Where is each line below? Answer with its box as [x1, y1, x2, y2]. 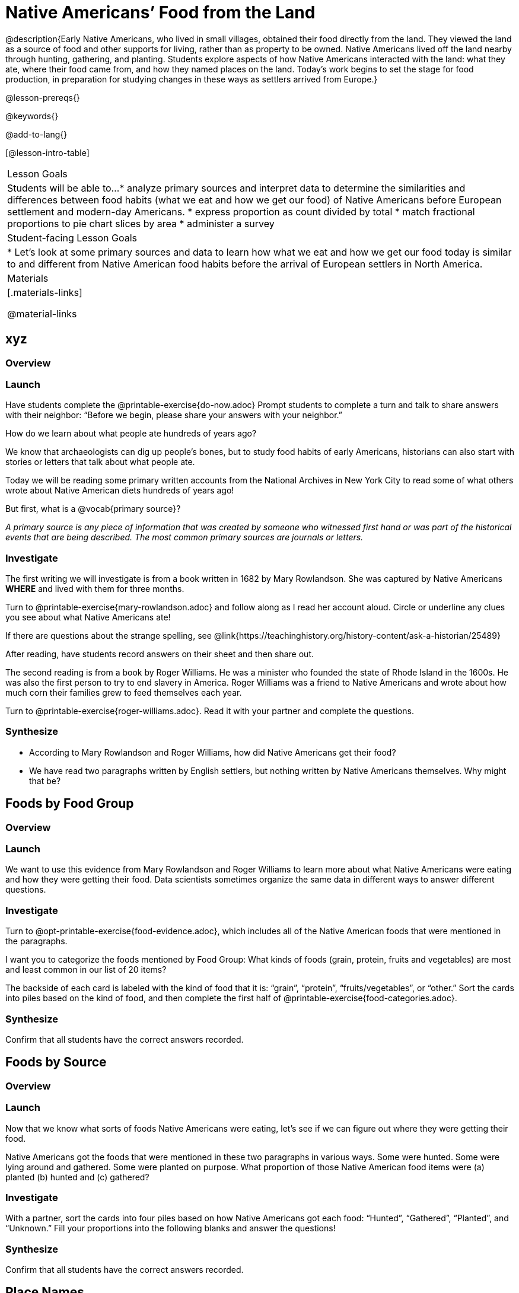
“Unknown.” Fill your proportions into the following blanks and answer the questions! [5, 1223, 336, 1234]
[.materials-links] [7, 286, 82, 298]
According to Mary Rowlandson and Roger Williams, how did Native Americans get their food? [29, 747, 396, 757]
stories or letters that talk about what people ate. [5, 457, 195, 467]
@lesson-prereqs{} [5, 92, 80, 103]
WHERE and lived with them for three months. [5, 584, 184, 594]
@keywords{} [5, 110, 59, 121]
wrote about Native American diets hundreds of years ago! [5, 485, 234, 496]
